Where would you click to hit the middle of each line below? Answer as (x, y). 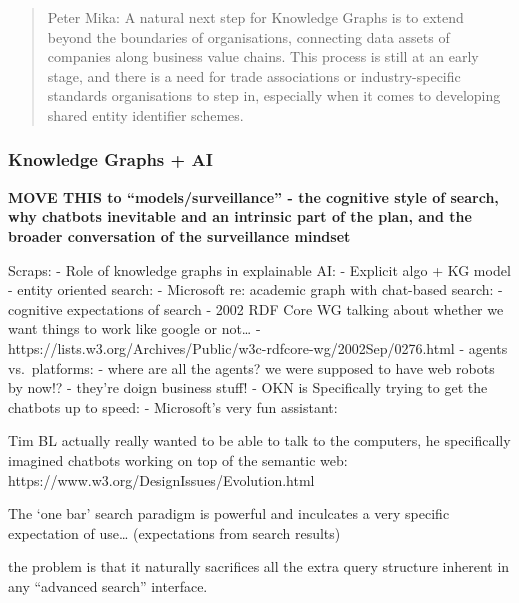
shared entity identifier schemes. (145, 114)
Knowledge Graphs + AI (110, 159)
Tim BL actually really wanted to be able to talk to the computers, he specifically (259, 440)
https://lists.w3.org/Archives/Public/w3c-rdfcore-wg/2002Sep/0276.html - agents (258, 347)
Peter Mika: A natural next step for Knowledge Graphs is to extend (255, 17)
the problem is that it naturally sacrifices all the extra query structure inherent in (259, 566)
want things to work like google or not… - (134, 328)
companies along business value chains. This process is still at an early (263, 56)
